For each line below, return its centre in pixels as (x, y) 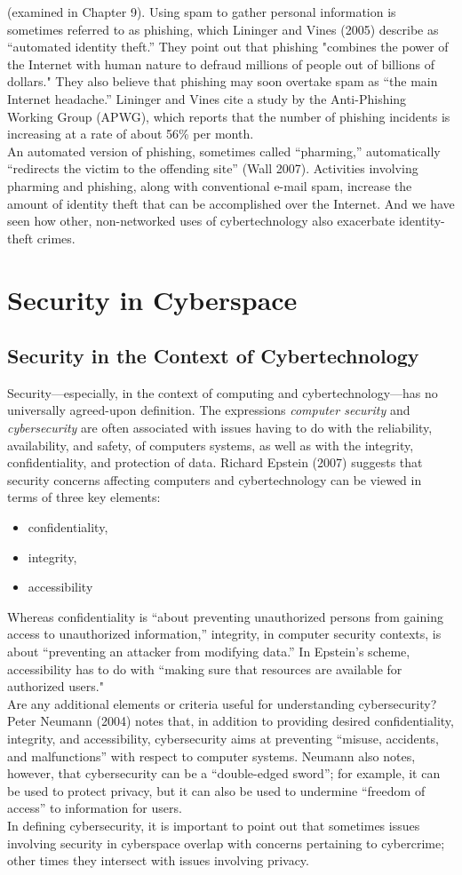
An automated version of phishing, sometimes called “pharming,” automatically (224, 151)
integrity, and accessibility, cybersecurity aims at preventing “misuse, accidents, (223, 738)
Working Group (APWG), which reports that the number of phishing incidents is (229, 116)
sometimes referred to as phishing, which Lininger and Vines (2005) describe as (223, 29)
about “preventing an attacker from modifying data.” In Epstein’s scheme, (209, 652)
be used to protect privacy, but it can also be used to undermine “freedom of (216, 790)
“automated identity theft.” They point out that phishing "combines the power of (228, 47)
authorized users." (56, 686)
